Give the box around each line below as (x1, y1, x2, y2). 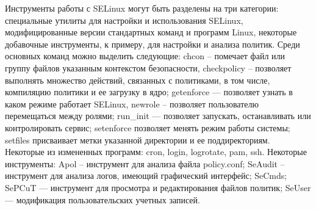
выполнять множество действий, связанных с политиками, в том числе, (5, 73, 270, 86)
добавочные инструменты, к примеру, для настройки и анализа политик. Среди (5, 37, 300, 50)
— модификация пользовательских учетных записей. (5, 193, 200, 206)
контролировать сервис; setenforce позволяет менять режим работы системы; (5, 121, 290, 134)
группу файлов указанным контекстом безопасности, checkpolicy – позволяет (5, 61, 292, 74)
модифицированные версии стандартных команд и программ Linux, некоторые (5, 26, 297, 38)
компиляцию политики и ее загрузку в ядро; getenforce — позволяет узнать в (5, 85, 293, 98)
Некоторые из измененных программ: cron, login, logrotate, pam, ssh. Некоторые (5, 145, 307, 158)
